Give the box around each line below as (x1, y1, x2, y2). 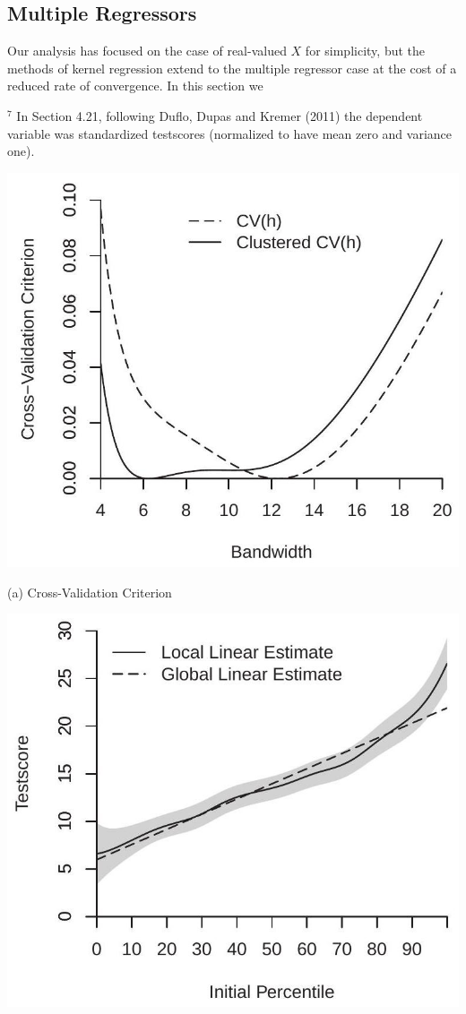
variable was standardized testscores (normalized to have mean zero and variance (7, 124, 453, 142)
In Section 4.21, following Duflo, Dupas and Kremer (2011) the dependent (16, 106, 423, 125)
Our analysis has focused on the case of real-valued (7, 41, 287, 60)
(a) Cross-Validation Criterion (7, 582, 172, 601)
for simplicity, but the (305, 41, 426, 60)
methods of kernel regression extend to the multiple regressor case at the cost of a (7, 58, 457, 77)
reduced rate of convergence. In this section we (7, 76, 263, 95)
